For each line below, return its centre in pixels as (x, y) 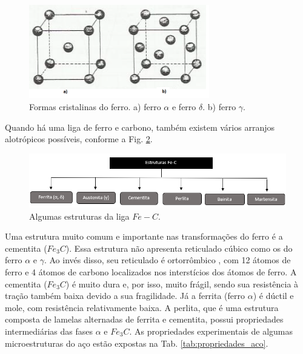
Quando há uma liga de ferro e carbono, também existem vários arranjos (140, 127)
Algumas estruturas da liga (79, 216)
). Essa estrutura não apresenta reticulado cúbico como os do (179, 248)
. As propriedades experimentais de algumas (211, 331)
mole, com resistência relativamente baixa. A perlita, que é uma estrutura (142, 307)
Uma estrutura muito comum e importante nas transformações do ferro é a (144, 236)
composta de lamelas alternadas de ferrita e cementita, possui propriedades (144, 319)
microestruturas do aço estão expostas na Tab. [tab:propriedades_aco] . (137, 343)
